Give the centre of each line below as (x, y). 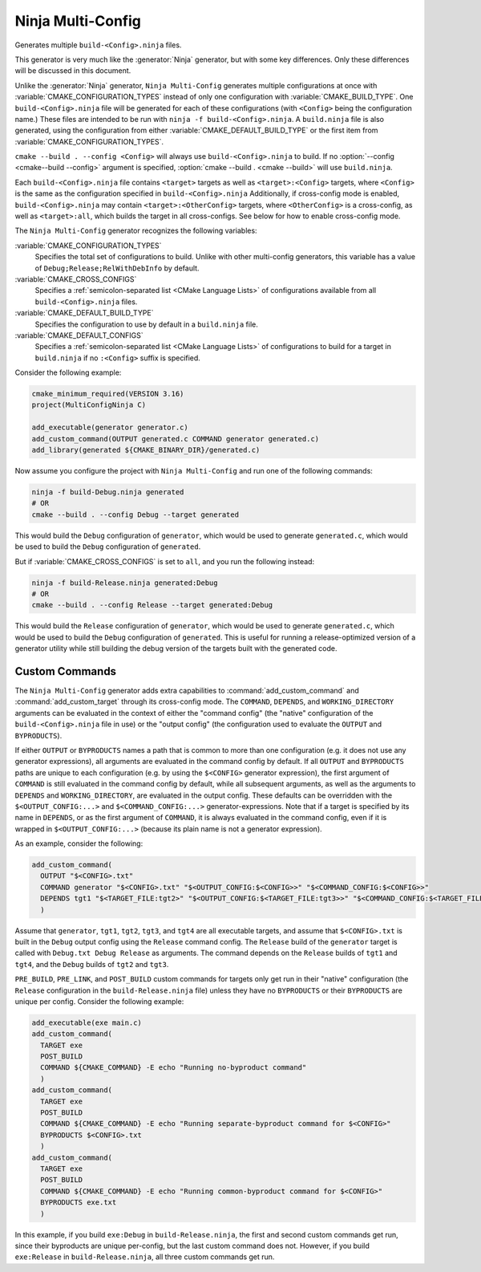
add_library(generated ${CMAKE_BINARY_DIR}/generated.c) (146, 450)
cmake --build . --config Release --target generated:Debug (152, 605)
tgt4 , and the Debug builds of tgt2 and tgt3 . (92, 964)
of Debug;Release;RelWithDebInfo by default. (117, 268)
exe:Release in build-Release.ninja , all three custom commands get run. (145, 1257)
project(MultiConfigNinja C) (89, 405)
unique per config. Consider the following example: (99, 1001)
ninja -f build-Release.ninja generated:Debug (125, 583)
